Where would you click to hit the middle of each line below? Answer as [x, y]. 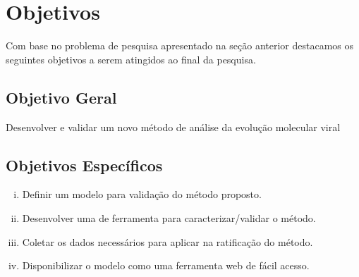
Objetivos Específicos [84, 165]
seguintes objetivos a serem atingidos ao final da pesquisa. [131, 59]
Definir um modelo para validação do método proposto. [142, 194]
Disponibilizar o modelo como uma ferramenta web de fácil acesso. [166, 265]
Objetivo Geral [61, 97]
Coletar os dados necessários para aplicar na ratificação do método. [168, 241]
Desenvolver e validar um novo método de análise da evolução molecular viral [173, 127]
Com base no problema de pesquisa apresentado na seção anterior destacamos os [180, 45]
